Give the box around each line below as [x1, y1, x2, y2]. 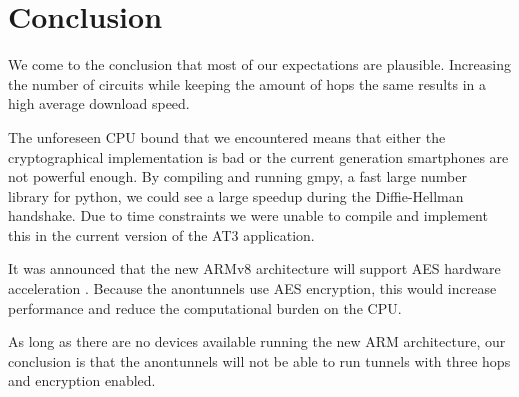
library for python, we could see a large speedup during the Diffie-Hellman [8, 185, 464, 206]
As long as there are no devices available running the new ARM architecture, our [8, 331, 506, 352]
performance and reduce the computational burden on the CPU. [8, 297, 402, 318]
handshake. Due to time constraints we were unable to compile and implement [8, 205, 488, 226]
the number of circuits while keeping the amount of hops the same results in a [8, 73, 487, 94]
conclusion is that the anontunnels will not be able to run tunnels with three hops [8, 350, 511, 371]
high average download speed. [8, 93, 190, 114]
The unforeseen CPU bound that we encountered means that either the [8, 126, 446, 147]
